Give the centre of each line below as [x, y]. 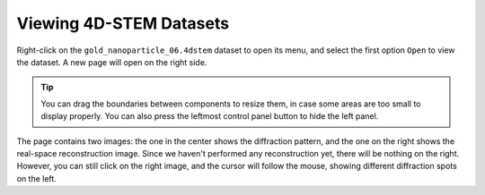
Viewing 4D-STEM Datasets [123, 23]
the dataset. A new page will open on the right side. [112, 62]
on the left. [37, 178]
